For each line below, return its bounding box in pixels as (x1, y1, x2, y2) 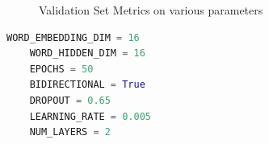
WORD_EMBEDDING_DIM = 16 (6, 31, 140, 43)
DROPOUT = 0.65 (29, 94, 111, 106)
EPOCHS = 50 (29, 63, 94, 75)
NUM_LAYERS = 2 (29, 126, 111, 138)
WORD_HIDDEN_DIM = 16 (29, 47, 145, 60)
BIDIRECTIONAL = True (29, 79, 145, 91)
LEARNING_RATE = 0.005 (29, 110, 151, 122)
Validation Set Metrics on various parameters (39, 2, 263, 18)
